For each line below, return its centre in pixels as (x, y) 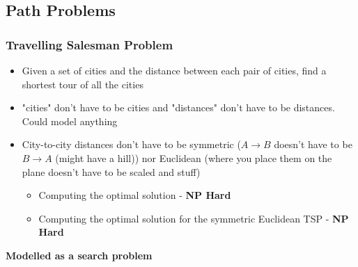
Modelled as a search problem (79, 255)
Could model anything (70, 121)
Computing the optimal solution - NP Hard (135, 195)
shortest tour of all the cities (83, 84)
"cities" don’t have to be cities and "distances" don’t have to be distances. (178, 107)
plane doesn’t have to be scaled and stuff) (111, 171)
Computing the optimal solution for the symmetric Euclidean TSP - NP (194, 218)
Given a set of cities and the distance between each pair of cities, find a (174, 70)
